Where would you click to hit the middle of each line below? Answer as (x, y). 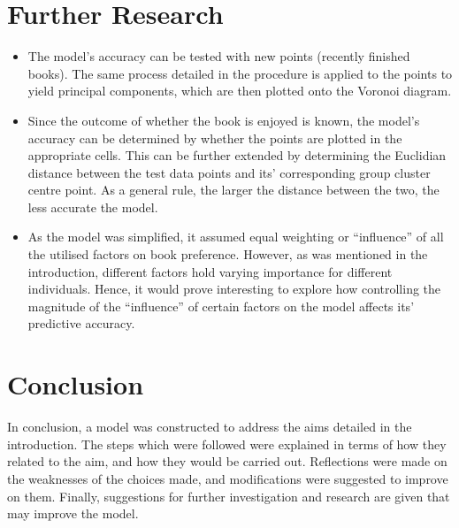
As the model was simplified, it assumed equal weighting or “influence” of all (236, 237)
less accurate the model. (93, 207)
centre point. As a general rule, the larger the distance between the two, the (233, 190)
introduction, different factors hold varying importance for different (210, 271)
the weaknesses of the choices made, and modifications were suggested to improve (228, 478)
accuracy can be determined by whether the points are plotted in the (215, 138)
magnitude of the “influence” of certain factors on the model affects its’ (221, 306)
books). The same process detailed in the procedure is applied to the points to (240, 73)
